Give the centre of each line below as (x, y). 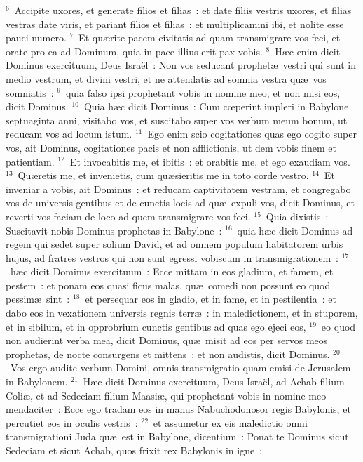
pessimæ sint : (38, 299)
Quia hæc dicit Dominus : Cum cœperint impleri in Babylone (216, 106)
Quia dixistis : (297, 216)
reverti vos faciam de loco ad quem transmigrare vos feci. (128, 216)
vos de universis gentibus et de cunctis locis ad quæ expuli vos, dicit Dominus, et (180, 203)
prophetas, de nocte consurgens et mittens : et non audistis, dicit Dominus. (168, 354)
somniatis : (30, 92)
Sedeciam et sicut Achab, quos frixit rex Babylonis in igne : (134, 450)
